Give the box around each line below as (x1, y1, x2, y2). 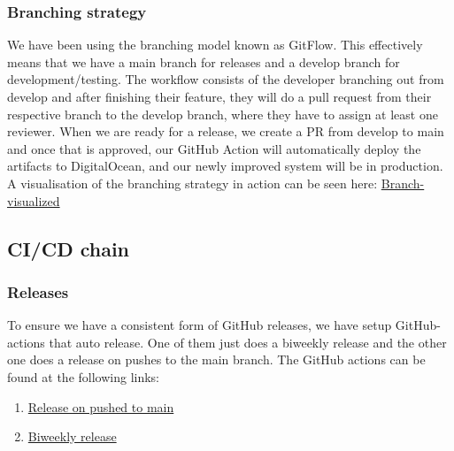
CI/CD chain (7, 234, 130, 262)
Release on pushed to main (27, 397, 174, 416)
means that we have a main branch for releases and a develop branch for (7, 52, 400, 71)
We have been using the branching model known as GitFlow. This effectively (7, 35, 423, 54)
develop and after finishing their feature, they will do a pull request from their (7, 88, 432, 105)
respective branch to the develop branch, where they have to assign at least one (7, 104, 438, 123)
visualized (7, 191, 60, 210)
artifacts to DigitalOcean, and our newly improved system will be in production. (7, 157, 443, 175)
